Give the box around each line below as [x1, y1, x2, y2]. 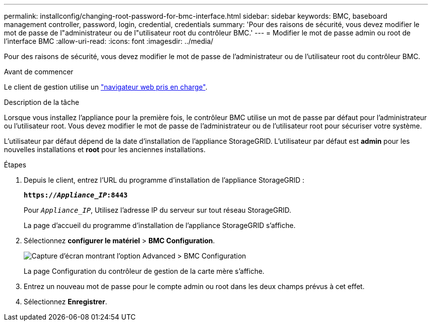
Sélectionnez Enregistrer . [24, 297, 108, 306]
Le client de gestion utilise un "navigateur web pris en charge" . [4, 83, 208, 91]
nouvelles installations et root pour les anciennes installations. [4, 145, 206, 154]
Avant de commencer [4, 67, 73, 76]
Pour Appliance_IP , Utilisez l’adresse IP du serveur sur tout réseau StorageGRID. [24, 206, 291, 214]
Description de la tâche [4, 98, 79, 106]
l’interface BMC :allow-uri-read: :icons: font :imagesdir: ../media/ [4, 37, 214, 45]
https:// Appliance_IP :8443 [24, 191, 128, 199]
